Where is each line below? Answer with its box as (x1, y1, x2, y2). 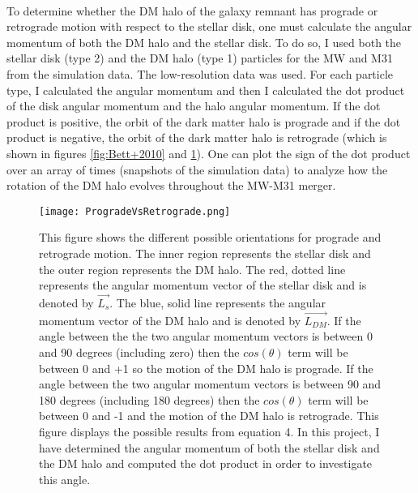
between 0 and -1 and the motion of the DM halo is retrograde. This (39, 407, 379, 424)
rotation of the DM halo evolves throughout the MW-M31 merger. (6, 177, 336, 194)
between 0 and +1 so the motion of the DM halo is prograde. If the (39, 359, 373, 376)
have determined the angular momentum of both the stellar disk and (39, 439, 380, 456)
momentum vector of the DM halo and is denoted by (39, 311, 301, 328)
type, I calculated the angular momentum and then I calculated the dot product (6, 81, 405, 98)
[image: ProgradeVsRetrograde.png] (39, 205, 231, 217)
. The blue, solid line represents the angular (109, 294, 326, 311)
